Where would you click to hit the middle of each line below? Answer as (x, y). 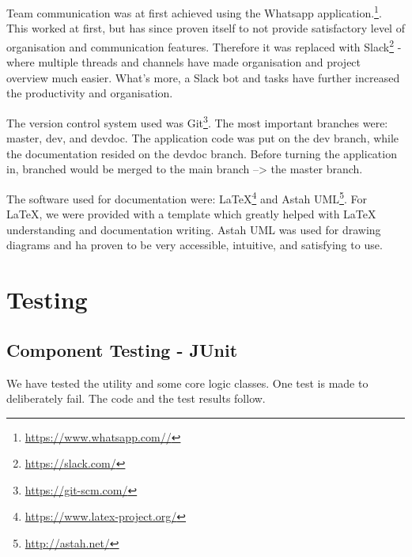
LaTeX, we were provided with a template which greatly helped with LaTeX (191, 214)
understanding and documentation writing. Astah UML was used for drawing (194, 229)
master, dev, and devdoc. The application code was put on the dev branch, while (203, 138)
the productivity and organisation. (90, 93)
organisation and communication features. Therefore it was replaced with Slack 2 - (204, 45)
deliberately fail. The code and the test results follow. (136, 398)
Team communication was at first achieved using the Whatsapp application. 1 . (194, 11)
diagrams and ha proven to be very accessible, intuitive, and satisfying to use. (195, 245)
